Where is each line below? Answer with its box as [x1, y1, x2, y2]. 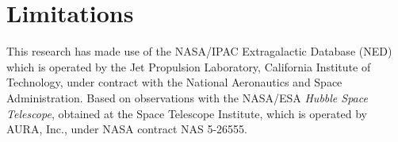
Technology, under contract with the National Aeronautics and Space [6, 74, 343, 90]
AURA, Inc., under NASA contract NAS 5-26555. [6, 121, 247, 137]
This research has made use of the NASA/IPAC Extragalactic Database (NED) [6, 43, 392, 59]
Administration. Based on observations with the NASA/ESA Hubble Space [6, 89, 368, 106]
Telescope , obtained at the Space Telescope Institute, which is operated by [6, 105, 367, 121]
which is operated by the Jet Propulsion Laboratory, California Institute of [6, 58, 371, 75]
